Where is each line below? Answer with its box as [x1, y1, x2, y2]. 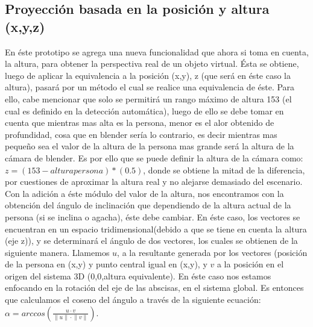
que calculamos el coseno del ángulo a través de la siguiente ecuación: [5, 293, 261, 306]
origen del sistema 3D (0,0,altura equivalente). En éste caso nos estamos [5, 269, 271, 282]
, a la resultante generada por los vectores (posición [117, 246, 308, 258]
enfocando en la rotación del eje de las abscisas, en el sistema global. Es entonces [5, 281, 304, 294]
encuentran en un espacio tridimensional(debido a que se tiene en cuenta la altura [5, 222, 307, 235]
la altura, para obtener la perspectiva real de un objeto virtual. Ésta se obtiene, [5, 57, 299, 70]
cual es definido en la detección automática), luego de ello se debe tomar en [5, 104, 284, 117]
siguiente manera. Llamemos [5, 246, 110, 258]
